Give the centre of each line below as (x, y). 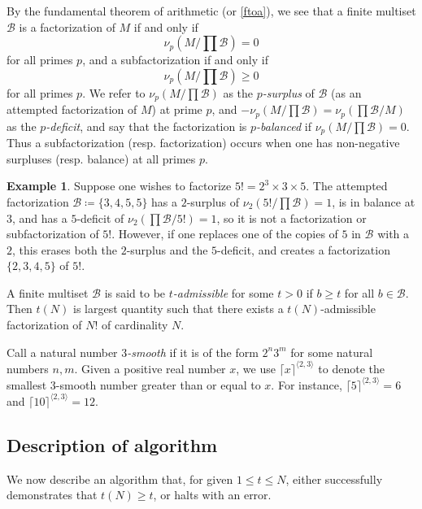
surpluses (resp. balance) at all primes (101, 158)
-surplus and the (167, 249)
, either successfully (334, 479)
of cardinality (135, 325)
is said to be (135, 292)
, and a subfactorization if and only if (175, 60)
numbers (28, 368)
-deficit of (100, 218)
